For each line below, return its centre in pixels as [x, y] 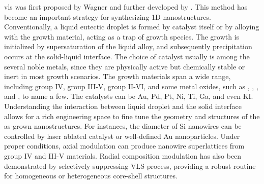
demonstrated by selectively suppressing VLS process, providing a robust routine [130, 165]
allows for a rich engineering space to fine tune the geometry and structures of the [132, 116]
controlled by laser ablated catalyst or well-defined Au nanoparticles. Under [122, 136]
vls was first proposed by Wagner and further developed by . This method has [126, 7]
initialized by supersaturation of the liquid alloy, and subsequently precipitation [128, 46]
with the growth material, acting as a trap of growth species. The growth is [122, 36]
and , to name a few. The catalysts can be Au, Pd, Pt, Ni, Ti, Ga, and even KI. [129, 96]
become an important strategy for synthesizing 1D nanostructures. [108, 16]
